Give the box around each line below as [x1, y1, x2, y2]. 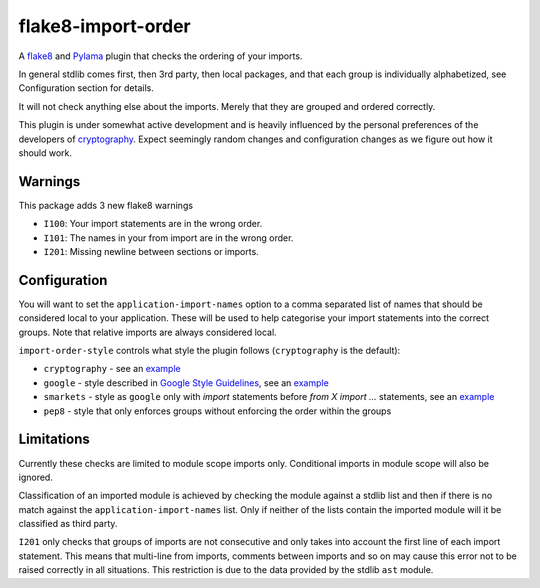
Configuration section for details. [18, 82, 154, 94]
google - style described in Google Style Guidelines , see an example [43, 376, 329, 389]
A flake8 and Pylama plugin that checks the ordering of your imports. [18, 50, 303, 62]
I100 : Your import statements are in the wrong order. [43, 218, 263, 230]
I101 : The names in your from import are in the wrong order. [43, 231, 294, 244]
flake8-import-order [18, 15, 192, 37]
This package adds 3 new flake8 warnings [18, 199, 194, 211]
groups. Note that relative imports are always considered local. [18, 326, 277, 338]
